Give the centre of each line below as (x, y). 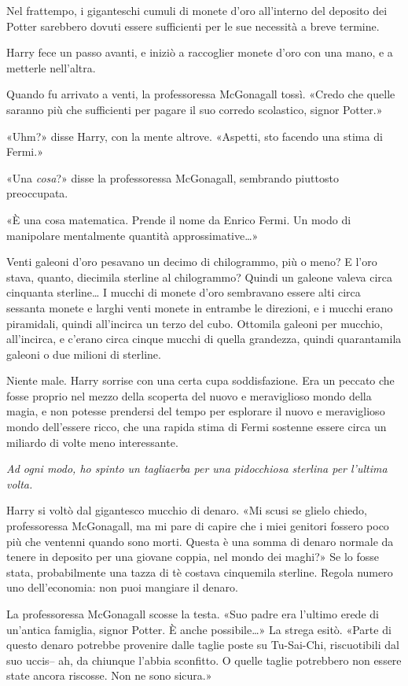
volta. (20, 483)
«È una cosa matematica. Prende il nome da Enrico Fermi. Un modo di (179, 219)
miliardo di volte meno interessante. (92, 442)
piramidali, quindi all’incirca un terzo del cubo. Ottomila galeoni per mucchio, (195, 323)
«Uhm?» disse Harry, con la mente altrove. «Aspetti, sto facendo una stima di (195, 136)
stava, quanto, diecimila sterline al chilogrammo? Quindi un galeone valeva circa (200, 277)
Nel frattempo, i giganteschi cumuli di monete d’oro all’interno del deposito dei (197, 10)
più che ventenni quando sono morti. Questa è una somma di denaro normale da (200, 541)
